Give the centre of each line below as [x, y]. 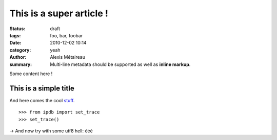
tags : [15, 35]
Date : [15, 43]
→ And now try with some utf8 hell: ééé [51, 131]
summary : [21, 64]
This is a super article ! [59, 13]
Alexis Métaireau [68, 57]
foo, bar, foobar [66, 35]
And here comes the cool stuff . [42, 100]
